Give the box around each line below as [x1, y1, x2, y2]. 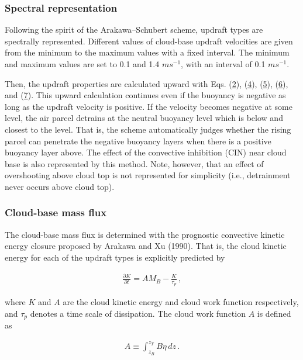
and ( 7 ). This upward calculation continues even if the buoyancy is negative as [5, 89, 286, 101]
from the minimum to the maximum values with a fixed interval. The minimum [5, 46, 290, 58]
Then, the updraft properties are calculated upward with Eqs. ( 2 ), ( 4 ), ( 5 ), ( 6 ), [5, 77, 288, 89]
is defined [257, 307, 291, 319]
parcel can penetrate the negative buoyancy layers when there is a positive [5, 134, 271, 147]
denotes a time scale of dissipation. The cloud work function [30, 307, 246, 319]
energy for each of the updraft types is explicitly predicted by [5, 251, 225, 263]
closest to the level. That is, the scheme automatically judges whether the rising [5, 123, 291, 135]
